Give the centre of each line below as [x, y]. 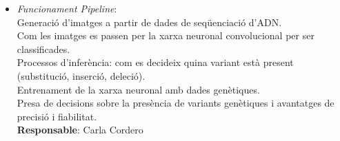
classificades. [43, 48]
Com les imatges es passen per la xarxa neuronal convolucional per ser [166, 35]
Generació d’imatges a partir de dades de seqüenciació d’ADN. [149, 22]
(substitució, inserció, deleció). [81, 75]
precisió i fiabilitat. [57, 116]
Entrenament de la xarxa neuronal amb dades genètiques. [138, 89]
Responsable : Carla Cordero [80, 130]
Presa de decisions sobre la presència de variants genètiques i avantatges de [176, 103]
